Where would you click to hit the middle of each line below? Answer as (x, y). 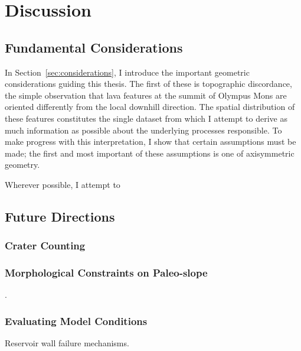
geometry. (22, 165)
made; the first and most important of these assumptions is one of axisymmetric (150, 153)
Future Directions (60, 216)
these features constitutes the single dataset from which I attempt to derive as (146, 118)
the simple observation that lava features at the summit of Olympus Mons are (146, 95)
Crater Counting (45, 246)
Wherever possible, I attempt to (63, 184)
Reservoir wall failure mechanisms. (67, 343)
